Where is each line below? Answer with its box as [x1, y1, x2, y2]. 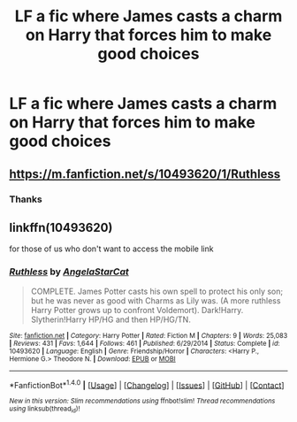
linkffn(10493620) [9, 219, 113, 235]
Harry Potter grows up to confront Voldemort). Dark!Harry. [30, 304, 244, 315]
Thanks [9, 193, 42, 205]
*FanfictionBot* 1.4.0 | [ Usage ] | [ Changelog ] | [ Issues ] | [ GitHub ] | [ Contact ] [9, 378, 285, 390]
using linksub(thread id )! [9, 404, 80, 415]
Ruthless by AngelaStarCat [9, 265, 130, 278]
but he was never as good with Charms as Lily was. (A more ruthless [30, 295, 281, 306]
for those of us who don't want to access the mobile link [9, 243, 214, 254]
